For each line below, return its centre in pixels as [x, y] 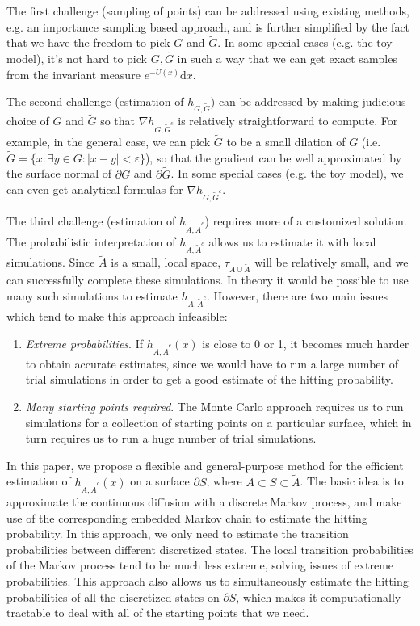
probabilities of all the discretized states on [113, 597]
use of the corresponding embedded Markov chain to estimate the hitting [187, 517]
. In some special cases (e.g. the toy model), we [287, 173]
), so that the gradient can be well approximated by [273, 157]
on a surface [160, 481]
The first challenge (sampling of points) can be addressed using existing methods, [208, 11]
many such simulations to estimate [92, 295]
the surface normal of [59, 173]
